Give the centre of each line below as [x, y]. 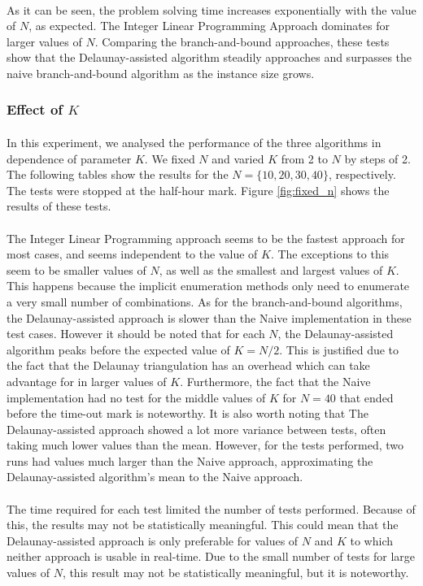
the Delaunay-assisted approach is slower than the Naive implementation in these [209, 317]
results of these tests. [59, 206]
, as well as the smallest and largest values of [271, 269]
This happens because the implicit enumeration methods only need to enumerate [208, 286]
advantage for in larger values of [87, 381]
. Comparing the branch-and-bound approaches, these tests [242, 41]
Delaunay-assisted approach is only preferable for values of [153, 540]
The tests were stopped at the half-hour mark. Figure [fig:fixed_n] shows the [198, 190]
